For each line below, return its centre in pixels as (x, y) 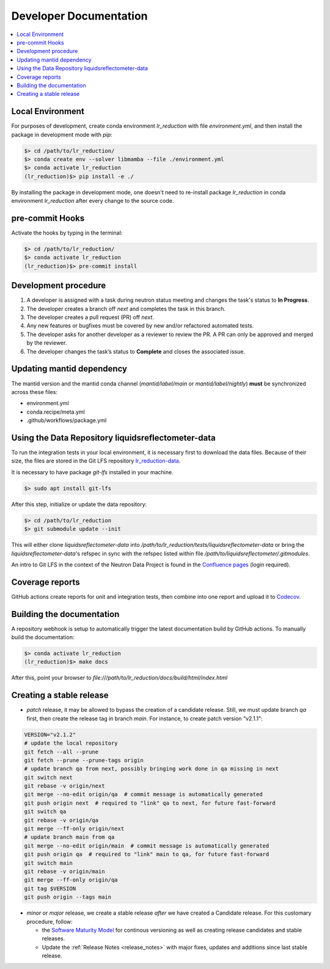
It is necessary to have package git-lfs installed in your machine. (92, 472)
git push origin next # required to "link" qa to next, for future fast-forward (150, 803)
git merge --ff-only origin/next (74, 829)
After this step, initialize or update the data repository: (79, 504)
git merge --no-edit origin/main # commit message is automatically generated (147, 846)
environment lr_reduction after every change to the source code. (93, 201)
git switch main (49, 863)
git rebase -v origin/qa (61, 820)
